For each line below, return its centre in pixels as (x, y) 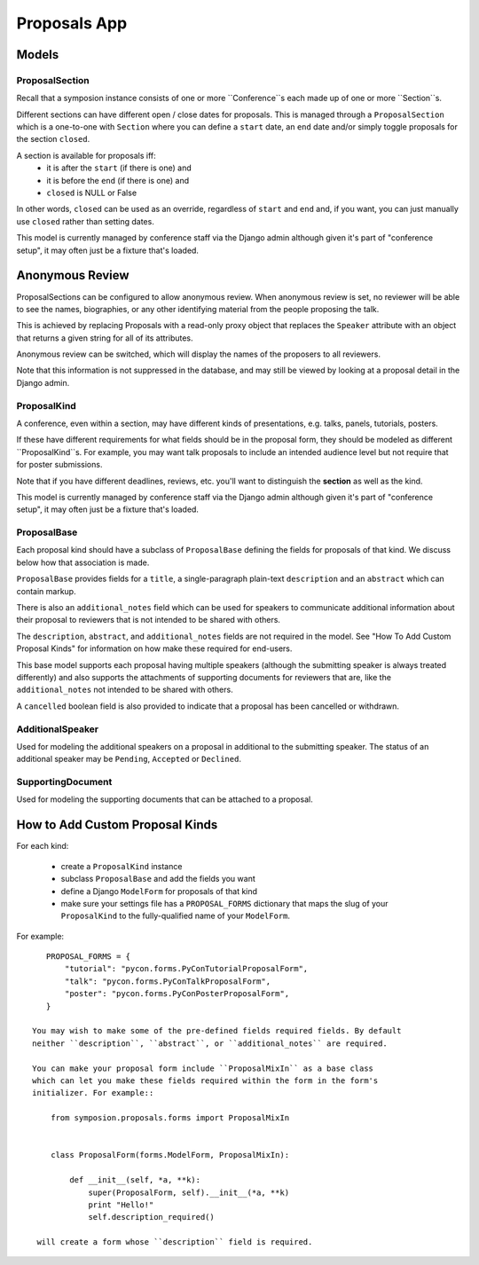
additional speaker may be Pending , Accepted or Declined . (129, 759)
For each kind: (43, 846)
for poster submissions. (59, 465)
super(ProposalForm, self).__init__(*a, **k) (189, 1192)
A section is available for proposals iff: (86, 155)
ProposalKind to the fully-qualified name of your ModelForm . (176, 916)
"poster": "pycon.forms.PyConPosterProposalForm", (177, 994)
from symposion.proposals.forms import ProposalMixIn (170, 1118)
